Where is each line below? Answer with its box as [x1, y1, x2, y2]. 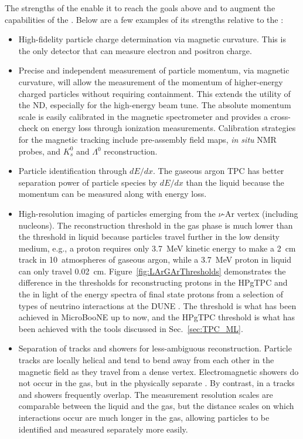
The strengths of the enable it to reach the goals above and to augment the [5, 2, 275, 14]
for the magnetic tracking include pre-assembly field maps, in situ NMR [18, 133, 277, 145]
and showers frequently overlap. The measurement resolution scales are [18, 388, 273, 400]
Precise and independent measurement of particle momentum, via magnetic [18, 64, 290, 76]
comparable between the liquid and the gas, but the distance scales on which [18, 400, 294, 412]
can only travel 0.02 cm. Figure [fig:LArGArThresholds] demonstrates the [18, 264, 286, 277]
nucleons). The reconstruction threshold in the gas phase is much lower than [18, 219, 293, 231]
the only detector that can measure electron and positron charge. [18, 44, 252, 56]
